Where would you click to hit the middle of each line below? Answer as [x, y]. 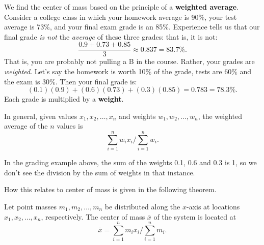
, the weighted [220, 116]
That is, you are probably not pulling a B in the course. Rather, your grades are [129, 61]
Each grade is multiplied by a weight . [64, 99]
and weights [137, 116]
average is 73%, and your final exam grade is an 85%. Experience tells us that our [132, 27]
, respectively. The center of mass [93, 216]
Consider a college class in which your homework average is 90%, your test [121, 17]
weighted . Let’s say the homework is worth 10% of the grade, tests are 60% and [128, 71]
